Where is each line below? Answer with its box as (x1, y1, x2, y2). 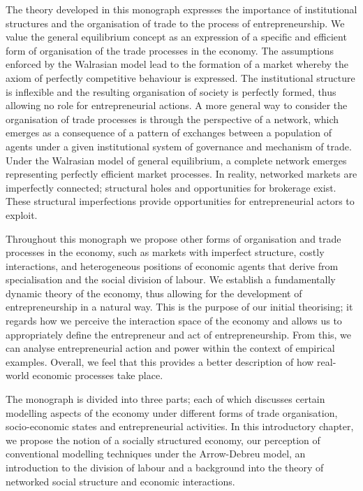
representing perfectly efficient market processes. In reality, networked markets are (6, 166, 357, 181)
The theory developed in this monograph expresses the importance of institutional (6, 2, 357, 16)
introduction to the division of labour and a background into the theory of (6, 460, 324, 474)
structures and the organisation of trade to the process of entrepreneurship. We (6, 15, 345, 30)
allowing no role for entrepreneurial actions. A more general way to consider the (6, 98, 348, 113)
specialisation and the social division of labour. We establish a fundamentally (6, 272, 336, 287)
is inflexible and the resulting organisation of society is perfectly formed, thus (6, 84, 336, 99)
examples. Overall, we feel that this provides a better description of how (6, 354, 314, 369)
